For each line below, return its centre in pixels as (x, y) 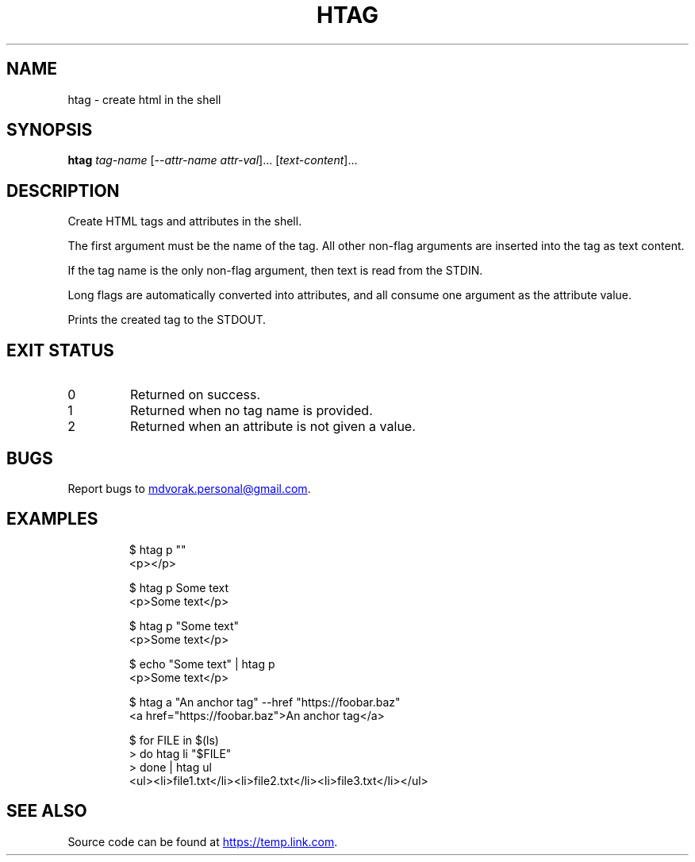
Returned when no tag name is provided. (251, 411)
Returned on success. (195, 395)
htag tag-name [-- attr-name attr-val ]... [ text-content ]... (213, 160)
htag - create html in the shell (144, 99)
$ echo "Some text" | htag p (202, 664)
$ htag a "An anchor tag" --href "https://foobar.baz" (265, 702)
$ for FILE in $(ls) (174, 740)
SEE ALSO (47, 811)
